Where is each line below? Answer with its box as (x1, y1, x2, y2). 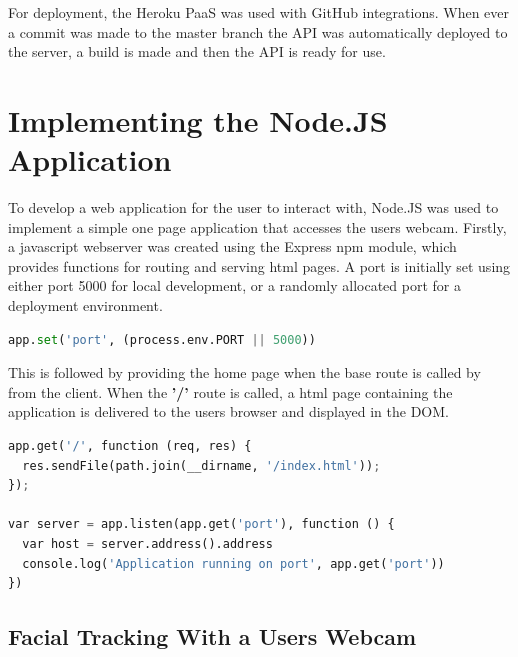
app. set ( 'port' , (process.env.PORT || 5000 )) (8, 332, 316, 347)
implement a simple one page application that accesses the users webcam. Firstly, (8, 216, 507, 237)
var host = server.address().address (22, 537, 273, 551)
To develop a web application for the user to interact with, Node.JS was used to (8, 197, 499, 218)
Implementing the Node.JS (8, 99, 388, 140)
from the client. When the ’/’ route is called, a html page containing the (8, 381, 453, 402)
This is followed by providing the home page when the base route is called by (8, 362, 481, 383)
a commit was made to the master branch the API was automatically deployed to (8, 21, 508, 42)
